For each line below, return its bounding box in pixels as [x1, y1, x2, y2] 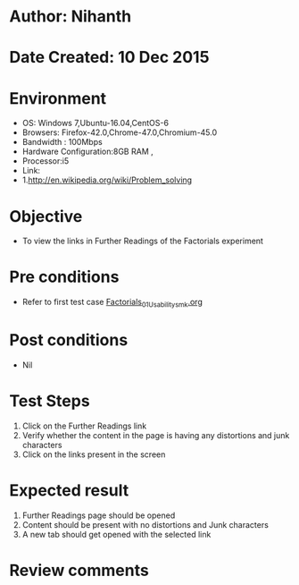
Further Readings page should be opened [21, 510, 176, 521]
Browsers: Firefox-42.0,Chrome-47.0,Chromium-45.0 [21, 127, 218, 138]
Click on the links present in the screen [21, 449, 166, 460]
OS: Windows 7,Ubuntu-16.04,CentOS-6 [21, 118, 170, 129]
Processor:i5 [21, 156, 70, 166]
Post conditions [9, 330, 129, 351]
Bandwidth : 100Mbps [21, 137, 103, 148]
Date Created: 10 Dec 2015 [9, 47, 210, 68]
